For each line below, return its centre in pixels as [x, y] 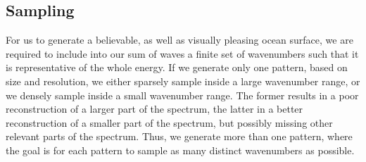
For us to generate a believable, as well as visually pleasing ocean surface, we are [179, 40]
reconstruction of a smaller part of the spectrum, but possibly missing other [169, 122]
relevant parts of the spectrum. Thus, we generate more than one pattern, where [179, 136]
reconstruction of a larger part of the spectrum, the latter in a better [154, 109]
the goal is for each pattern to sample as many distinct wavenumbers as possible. [180, 150]
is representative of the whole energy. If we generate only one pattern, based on [177, 67]
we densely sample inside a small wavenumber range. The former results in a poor [182, 95]
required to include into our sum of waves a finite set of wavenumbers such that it [182, 53]
